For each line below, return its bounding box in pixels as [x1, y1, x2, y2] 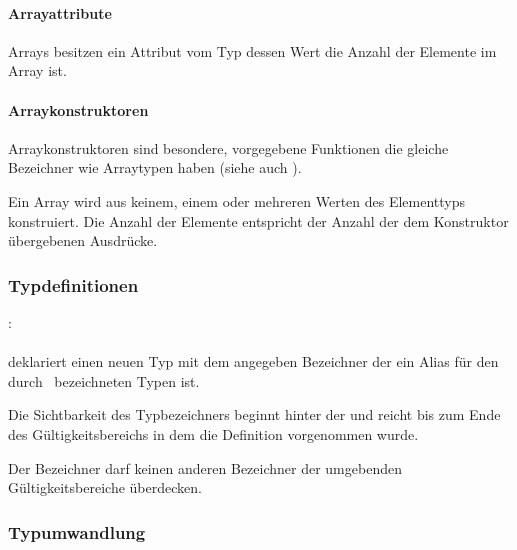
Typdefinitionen [8, 272, 139, 297]
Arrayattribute [8, 2, 112, 23]
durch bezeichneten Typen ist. [8, 370, 200, 391]
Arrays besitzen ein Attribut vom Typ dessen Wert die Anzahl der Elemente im [8, 40, 497, 61]
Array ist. [8, 60, 67, 81]
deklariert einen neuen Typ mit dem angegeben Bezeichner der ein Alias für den [8, 351, 499, 372]
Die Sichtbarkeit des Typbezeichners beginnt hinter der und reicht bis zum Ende [8, 404, 501, 425]
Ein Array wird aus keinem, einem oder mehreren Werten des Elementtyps [8, 190, 466, 211]
